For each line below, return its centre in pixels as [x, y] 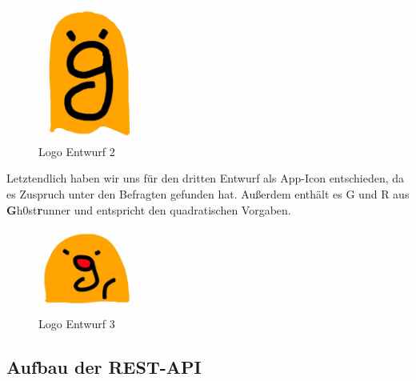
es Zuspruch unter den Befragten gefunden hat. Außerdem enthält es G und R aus [208, 194]
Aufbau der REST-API [104, 367]
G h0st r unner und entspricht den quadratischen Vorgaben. [149, 209]
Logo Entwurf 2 [77, 151]
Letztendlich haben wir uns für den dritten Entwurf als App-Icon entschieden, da [206, 178]
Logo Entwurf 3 [77, 324]
